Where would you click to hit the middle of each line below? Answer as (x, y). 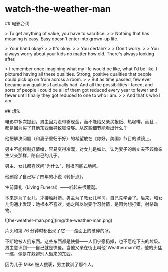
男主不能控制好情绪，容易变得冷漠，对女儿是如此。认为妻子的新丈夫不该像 (82, 149)
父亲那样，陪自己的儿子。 (36, 155)
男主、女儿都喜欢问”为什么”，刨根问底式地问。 (53, 166)
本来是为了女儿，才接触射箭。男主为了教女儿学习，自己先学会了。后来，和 (82, 198)
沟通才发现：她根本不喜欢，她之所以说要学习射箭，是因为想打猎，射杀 (81, 204)
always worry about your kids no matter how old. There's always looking (80, 54)
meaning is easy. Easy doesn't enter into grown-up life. (62, 39)
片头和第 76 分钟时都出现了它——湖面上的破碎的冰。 (59, 230)
